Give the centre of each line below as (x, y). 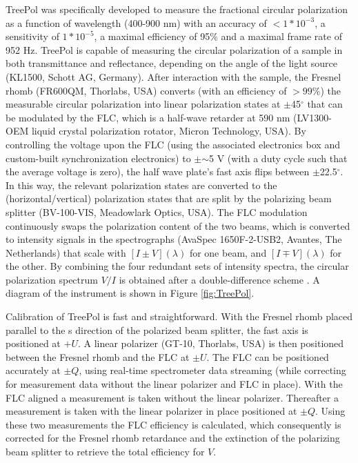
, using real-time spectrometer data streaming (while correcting (212, 370)
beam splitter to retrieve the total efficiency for (105, 451)
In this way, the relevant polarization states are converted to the (141, 185)
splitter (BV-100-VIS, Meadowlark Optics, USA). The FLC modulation (157, 211)
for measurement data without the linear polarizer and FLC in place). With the (174, 384)
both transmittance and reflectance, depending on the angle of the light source (171, 63)
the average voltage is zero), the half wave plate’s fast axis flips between (158, 171)
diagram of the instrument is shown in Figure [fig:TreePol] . (130, 293)
